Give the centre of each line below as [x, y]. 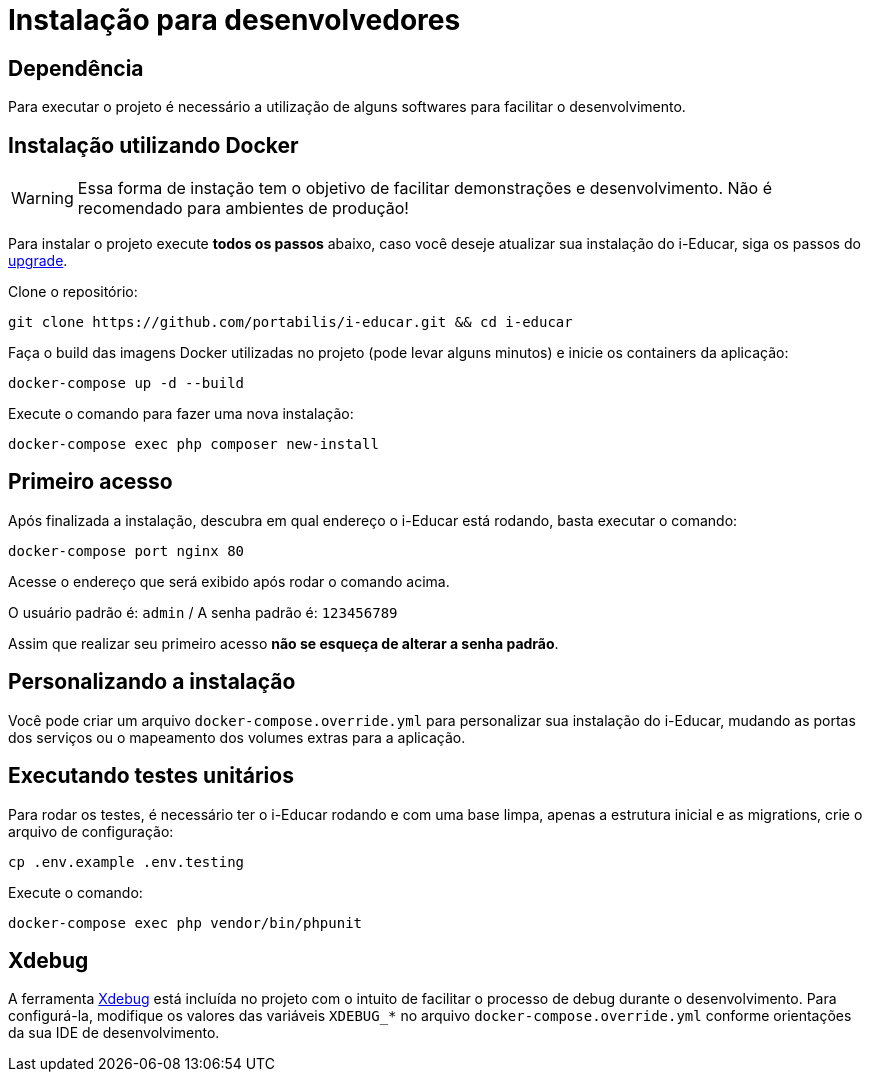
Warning [42, 198]
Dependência [76, 68]
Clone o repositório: [73, 292]
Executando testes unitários [151, 776]
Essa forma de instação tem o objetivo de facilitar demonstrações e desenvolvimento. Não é [425, 188]
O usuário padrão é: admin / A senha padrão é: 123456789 [203, 612]
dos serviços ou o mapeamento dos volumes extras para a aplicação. [237, 737]
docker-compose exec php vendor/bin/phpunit [185, 922]
